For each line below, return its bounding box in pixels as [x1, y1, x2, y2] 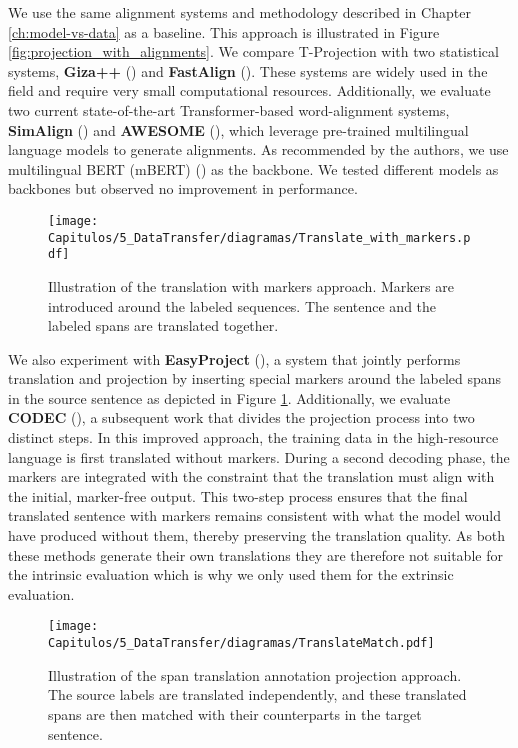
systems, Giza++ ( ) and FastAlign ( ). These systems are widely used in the [8, 60, 488, 81]
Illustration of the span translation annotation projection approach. [48, 664, 462, 685]
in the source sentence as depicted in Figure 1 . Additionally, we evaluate [8, 387, 451, 408]
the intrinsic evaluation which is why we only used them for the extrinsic [8, 564, 454, 585]
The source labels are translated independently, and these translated [48, 684, 467, 705]
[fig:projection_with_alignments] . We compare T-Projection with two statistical [8, 41, 499, 62]
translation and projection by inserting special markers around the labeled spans [8, 368, 502, 389]
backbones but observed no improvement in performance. [8, 178, 358, 199]
